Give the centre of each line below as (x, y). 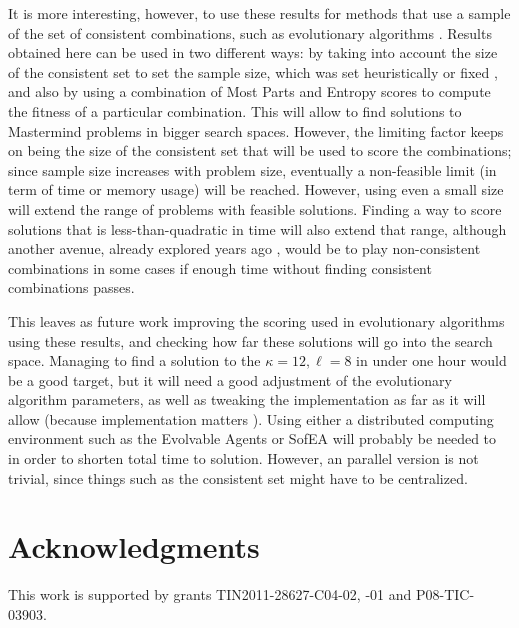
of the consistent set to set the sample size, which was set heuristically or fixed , (253, 71)
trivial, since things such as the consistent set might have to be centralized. (238, 477)
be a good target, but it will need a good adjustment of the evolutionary (230, 379)
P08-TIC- (445, 594)
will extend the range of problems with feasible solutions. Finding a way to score (255, 208)
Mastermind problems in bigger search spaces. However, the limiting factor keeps (256, 130)
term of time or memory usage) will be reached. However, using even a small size (256, 189)
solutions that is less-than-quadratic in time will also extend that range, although (257, 228)
